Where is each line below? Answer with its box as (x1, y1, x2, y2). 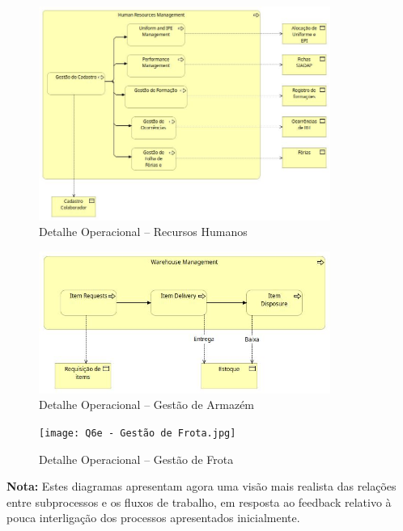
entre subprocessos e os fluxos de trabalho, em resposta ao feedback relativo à (6, 493, 392, 510)
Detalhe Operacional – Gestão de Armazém (39, 396, 255, 413)
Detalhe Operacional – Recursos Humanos (39, 223, 248, 240)
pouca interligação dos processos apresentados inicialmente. (6, 509, 300, 526)
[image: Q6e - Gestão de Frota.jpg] (39, 428, 236, 439)
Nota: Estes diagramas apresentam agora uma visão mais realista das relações (6, 478, 397, 495)
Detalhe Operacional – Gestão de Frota (39, 450, 234, 467)
